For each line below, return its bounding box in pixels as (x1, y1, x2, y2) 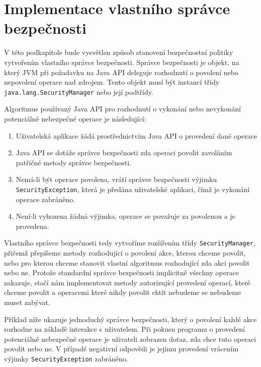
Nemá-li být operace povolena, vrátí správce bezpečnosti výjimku (16, 174, 217, 185)
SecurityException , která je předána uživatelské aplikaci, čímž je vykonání (16, 183, 250, 194)
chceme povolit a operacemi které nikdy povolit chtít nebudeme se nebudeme (4, 287, 241, 297)
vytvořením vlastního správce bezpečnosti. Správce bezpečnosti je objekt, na (4, 56, 239, 67)
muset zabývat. (4, 296, 50, 307)
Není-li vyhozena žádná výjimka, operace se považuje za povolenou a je (16, 211, 235, 221)
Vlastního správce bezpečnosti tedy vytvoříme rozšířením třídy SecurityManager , (4, 237, 255, 248)
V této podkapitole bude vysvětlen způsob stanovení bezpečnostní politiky (4, 47, 233, 57)
